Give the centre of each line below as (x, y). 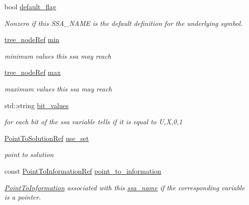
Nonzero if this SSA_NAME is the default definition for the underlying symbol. (124, 23)
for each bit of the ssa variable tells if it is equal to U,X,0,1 (93, 122)
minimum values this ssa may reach (58, 56)
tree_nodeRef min (32, 39)
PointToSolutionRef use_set (47, 138)
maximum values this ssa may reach (58, 88)
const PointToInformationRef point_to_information (83, 171)
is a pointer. (23, 197)
